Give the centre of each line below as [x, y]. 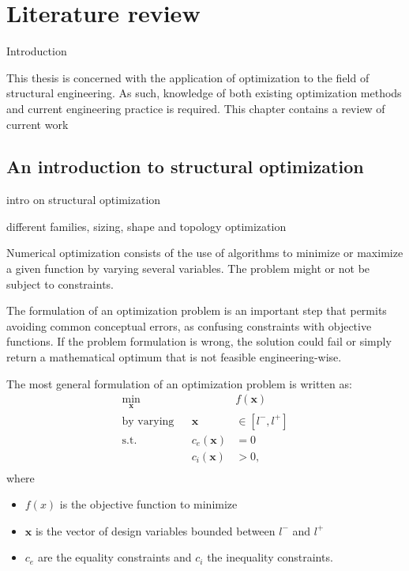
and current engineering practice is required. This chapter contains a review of [196, 108]
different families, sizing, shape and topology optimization [146, 226]
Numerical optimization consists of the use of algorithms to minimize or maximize [205, 253]
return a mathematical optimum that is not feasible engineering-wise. [174, 357]
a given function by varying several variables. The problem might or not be [188, 268]
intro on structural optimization [84, 200]
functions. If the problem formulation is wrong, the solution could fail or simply [199, 341]
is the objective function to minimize [148, 504]
